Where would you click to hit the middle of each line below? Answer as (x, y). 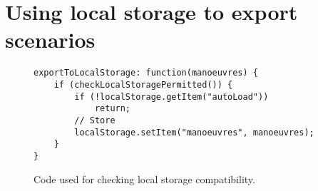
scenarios (50, 40)
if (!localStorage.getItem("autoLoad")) (171, 97)
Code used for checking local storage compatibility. (144, 179)
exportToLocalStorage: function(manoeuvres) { (146, 73)
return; (113, 109)
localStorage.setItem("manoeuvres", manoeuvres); (194, 132)
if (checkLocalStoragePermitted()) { (143, 84)
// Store (95, 120)
